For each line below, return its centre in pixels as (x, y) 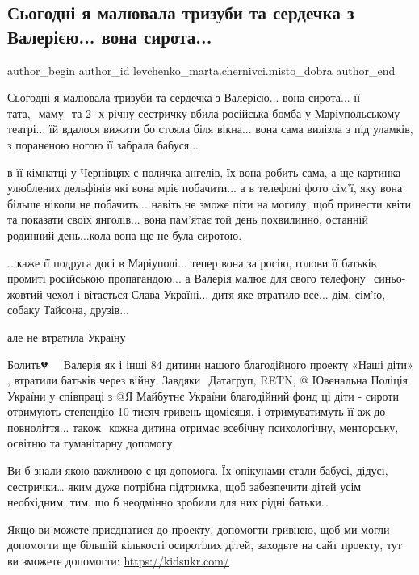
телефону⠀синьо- (363, 278)
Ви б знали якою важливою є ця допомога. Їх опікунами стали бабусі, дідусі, (198, 470)
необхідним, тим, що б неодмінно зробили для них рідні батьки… (168, 502)
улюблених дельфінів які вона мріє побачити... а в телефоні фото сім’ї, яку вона (205, 188)
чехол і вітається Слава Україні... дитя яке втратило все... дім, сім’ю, (216, 294)
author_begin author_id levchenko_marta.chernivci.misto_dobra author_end (201, 70)
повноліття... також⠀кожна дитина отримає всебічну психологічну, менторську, (203, 427)
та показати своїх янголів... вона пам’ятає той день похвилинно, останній (188, 219)
